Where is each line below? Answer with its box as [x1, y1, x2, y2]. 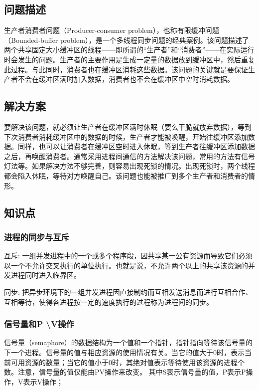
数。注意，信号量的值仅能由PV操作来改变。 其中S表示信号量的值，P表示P [4, 367, 246, 377]
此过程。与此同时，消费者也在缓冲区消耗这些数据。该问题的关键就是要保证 [4, 64, 248, 74]
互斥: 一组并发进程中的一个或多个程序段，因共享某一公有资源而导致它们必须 [4, 250, 253, 261]
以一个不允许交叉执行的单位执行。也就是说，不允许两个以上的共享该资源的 [4, 260, 248, 270]
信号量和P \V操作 [4, 318, 74, 330]
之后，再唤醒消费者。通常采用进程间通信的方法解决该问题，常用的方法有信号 [4, 151, 255, 161]
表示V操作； [23, 376, 63, 387]
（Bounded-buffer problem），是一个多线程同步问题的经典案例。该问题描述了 [4, 34, 249, 45]
